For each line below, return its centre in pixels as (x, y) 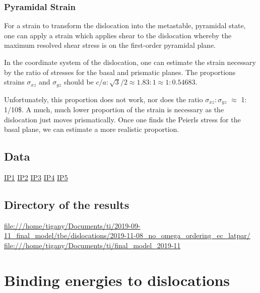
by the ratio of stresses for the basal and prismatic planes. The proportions (120, 72)
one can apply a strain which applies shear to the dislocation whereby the (118, 35)
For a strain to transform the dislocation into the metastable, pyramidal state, (125, 25)
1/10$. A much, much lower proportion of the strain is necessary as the (114, 109)
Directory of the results (67, 205)
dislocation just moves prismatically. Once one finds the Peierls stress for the (122, 119)
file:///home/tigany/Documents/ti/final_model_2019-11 (92, 245)
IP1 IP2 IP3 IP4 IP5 (36, 177)
